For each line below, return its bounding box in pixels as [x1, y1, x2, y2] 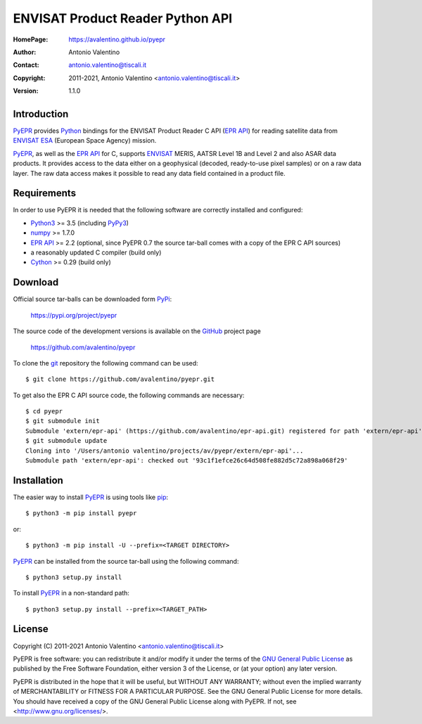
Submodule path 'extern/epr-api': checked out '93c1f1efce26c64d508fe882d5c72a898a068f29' [25, 457, 348, 465]
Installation [13, 474, 63, 486]
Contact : [13, 60, 40, 70]
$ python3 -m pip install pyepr [25, 510, 137, 517]
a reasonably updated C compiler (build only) [30, 248, 162, 257]
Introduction [13, 108, 69, 119]
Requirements [13, 187, 77, 200]
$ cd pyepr [25, 408, 63, 415]
